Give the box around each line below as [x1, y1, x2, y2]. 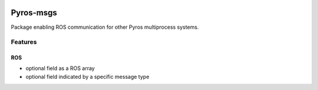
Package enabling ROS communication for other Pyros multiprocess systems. [11, 24, 200, 31]
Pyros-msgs [11, 8, 57, 18]
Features [11, 38, 37, 46]
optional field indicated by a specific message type [25, 73, 150, 80]
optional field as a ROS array [25, 65, 95, 72]
